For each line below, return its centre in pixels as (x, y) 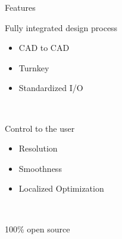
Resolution (38, 148)
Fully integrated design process (61, 27)
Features (20, 7)
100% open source (37, 229)
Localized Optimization (61, 188)
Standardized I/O (51, 88)
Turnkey (34, 67)
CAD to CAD (44, 48)
